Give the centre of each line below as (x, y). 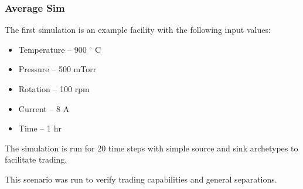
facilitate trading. (36, 159)
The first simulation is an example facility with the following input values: (138, 30)
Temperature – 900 (52, 49)
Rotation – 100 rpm (54, 89)
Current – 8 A (44, 108)
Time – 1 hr (40, 128)
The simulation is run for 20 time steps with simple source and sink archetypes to (151, 148)
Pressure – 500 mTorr (57, 69)
